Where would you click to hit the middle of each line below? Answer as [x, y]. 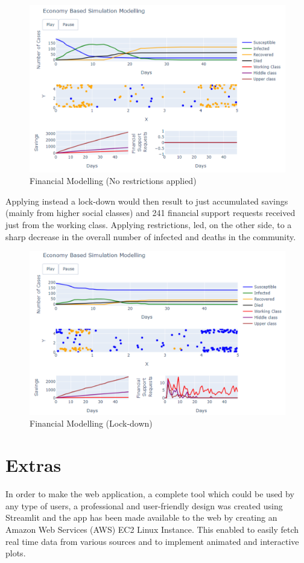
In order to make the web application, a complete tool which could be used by [150, 494]
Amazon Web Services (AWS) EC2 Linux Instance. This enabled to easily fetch [152, 529]
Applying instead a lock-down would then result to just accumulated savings [147, 201]
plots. [16, 553]
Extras [33, 465]
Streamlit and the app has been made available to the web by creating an [141, 517]
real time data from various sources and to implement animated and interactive [152, 541]
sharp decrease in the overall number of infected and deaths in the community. [151, 236]
